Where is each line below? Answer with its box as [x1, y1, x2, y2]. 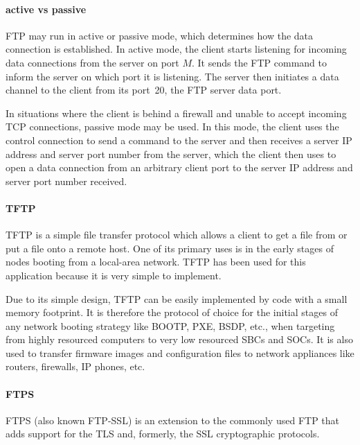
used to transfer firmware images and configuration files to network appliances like [6, 345, 354, 360]
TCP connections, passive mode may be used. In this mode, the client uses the [6, 119, 339, 134]
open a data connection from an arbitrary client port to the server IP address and [6, 160, 353, 175]
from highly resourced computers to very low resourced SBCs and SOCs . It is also [6, 332, 353, 347]
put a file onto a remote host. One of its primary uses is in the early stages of [6, 241, 334, 255]
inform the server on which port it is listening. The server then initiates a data [6, 69, 339, 83]
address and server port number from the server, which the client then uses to [6, 146, 336, 161]
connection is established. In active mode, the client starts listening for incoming [6, 42, 347, 56]
